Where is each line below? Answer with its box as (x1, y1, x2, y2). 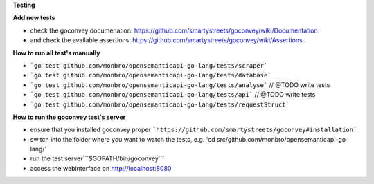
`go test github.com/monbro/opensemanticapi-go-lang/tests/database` (30, 71, 271, 80)
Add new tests (12, 14, 55, 22)
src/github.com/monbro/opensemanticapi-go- (216, 135, 349, 143)
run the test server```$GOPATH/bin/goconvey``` (30, 154, 165, 163)
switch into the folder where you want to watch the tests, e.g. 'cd (30, 135, 215, 143)
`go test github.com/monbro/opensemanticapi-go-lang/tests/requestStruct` (30, 100, 290, 109)
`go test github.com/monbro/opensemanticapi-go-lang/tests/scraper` (30, 62, 268, 69)
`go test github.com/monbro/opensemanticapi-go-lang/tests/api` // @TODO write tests (30, 91, 316, 99)
